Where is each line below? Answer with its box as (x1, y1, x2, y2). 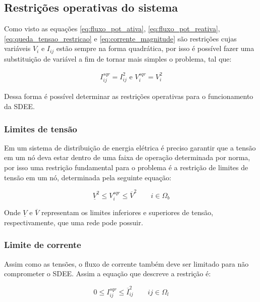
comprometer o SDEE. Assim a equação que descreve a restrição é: (4, 268, 211, 279)
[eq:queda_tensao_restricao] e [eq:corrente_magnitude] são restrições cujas (4, 33, 237, 43)
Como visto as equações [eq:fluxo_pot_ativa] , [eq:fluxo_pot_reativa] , (4, 23, 220, 34)
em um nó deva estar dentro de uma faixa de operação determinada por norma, (4, 152, 250, 163)
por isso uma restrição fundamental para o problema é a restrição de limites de (4, 162, 248, 172)
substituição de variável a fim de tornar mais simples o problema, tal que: (4, 53, 232, 64)
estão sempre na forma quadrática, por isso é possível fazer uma (56, 43, 254, 54)
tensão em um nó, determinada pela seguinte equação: (4, 172, 172, 182)
